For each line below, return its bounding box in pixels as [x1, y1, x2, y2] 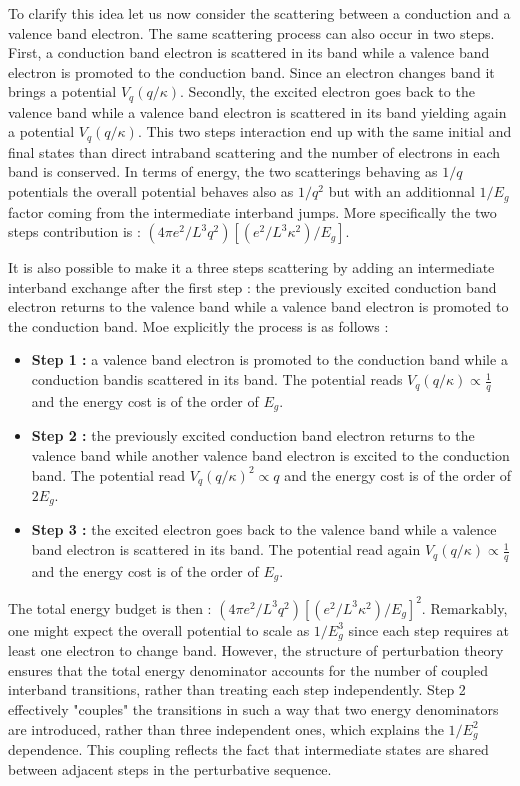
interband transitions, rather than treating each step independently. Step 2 [8, 679, 466, 700]
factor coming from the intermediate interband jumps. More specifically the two [8, 201, 497, 222]
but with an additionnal [328, 181, 475, 202]
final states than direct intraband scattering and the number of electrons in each [8, 141, 501, 162]
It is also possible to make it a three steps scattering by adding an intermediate [8, 257, 495, 278]
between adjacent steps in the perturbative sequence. [8, 758, 332, 779]
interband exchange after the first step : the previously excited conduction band [8, 276, 497, 297]
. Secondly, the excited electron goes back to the [180, 81, 475, 102]
